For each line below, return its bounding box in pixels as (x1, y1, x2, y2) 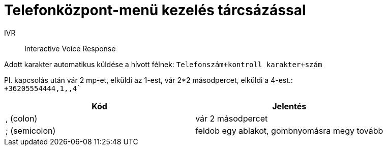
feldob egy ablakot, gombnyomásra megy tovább (195, 125, 383, 136)
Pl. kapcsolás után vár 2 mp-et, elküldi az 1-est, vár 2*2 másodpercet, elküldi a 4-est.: (4, 75, 293, 84)
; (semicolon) (6, 125, 56, 136)
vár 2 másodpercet (195, 113, 268, 124)
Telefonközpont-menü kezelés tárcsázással (4, 2, 306, 19)
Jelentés (272, 101, 307, 111)
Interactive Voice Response (24, 44, 116, 53)
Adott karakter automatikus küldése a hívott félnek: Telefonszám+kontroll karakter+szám (4, 59, 322, 69)
